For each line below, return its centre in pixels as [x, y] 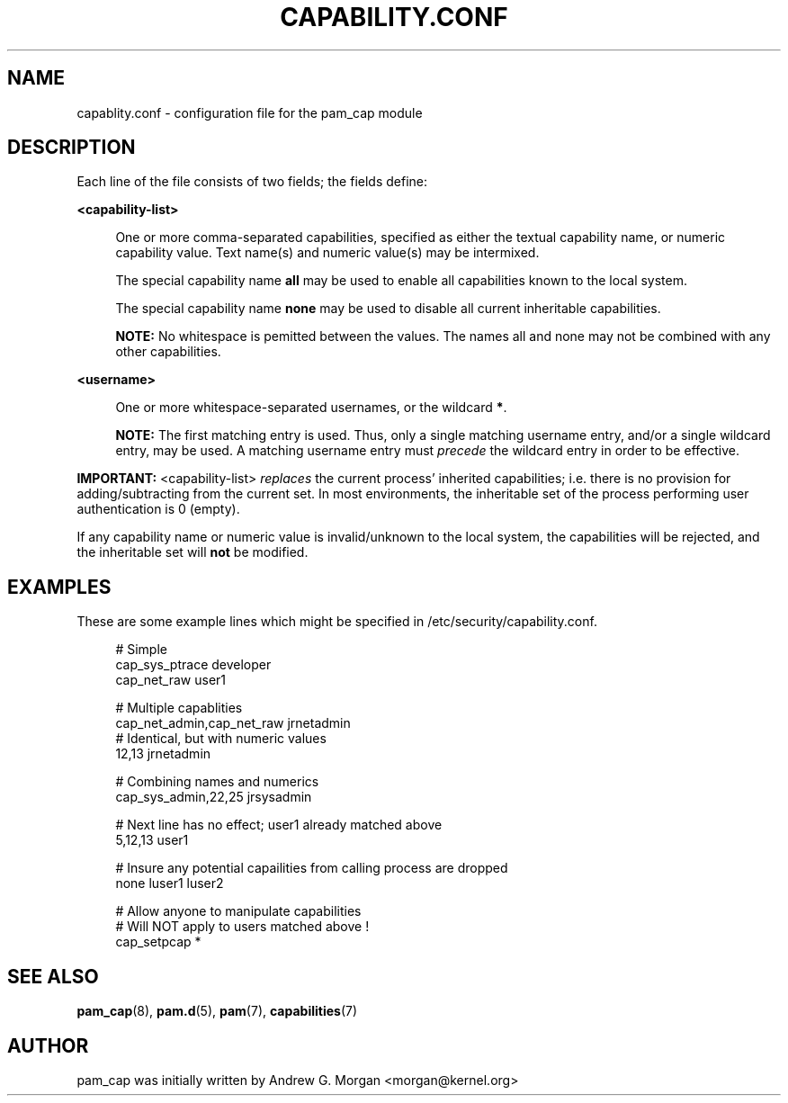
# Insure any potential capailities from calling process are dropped [312, 868]
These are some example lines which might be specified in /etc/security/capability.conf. [337, 622]
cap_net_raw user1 [171, 680]
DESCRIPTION [72, 148]
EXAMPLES [59, 587]
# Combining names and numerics [217, 782]
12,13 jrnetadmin [163, 754]
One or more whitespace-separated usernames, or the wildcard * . [311, 408]
